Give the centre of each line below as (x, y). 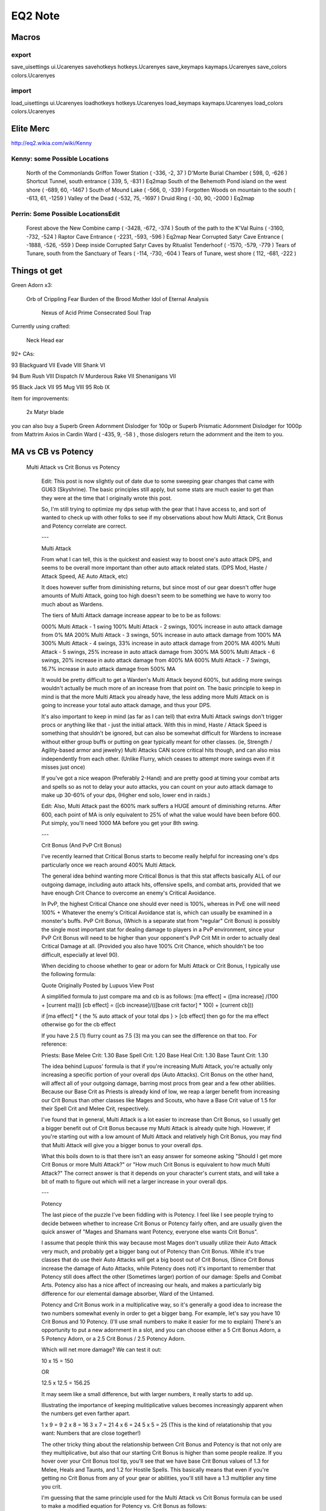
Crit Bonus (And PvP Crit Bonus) (81, 846)
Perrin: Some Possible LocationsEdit (66, 214)
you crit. (52, 1486)
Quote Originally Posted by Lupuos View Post (98, 985)
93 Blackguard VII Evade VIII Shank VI (58, 365)
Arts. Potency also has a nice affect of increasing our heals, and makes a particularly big (151, 1285)
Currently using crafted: (41, 326)
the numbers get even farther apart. (86, 1414)
